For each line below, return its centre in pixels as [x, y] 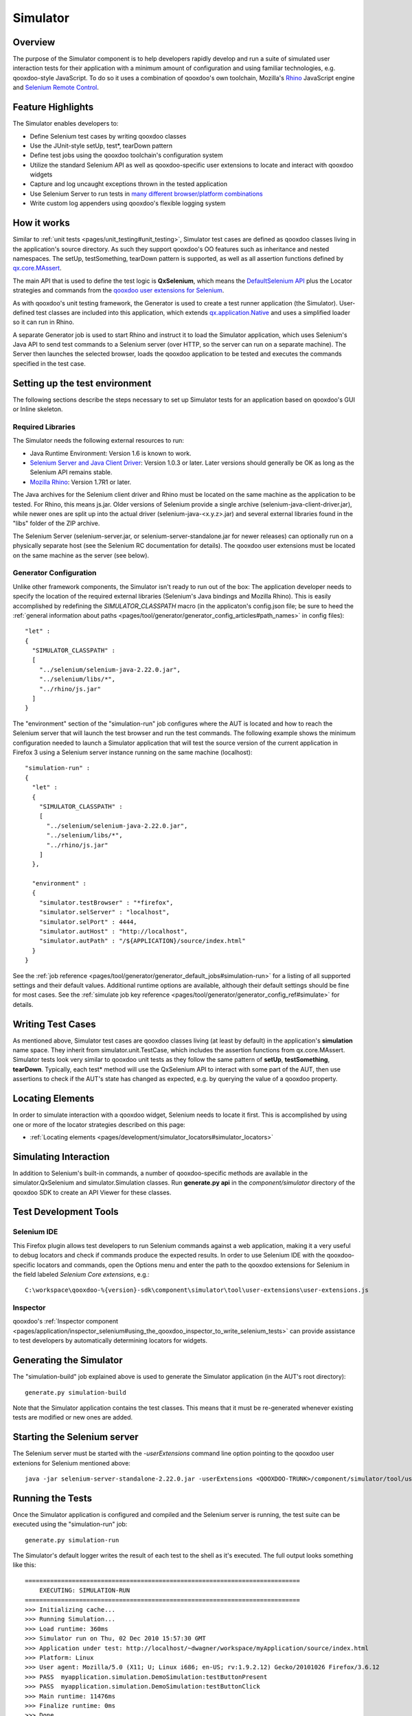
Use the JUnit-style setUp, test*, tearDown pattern [101, 146]
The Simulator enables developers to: [66, 124]
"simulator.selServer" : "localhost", [104, 912]
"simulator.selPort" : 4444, [88, 922]
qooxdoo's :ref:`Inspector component [66, 1321]
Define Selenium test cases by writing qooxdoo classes [108, 136]
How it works [41, 223]
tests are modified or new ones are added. [73, 1417]
